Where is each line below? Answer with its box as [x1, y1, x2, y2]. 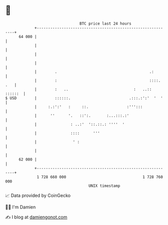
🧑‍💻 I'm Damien [5, 204, 36, 210]
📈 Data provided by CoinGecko [5, 192, 71, 198]
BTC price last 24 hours [79, 21, 132, 26]
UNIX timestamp [88, 183, 121, 188]
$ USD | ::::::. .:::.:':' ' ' [5, 95, 163, 101]
